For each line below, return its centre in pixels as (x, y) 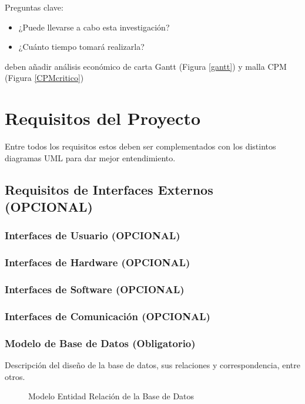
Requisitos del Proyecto (103, 118)
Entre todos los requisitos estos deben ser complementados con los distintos (140, 146)
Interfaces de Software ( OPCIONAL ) (95, 289)
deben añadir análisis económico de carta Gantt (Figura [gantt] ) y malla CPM (146, 66)
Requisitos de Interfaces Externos (109, 189)
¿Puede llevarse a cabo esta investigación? (94, 27)
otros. (15, 376)
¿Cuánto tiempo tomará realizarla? (81, 47)
